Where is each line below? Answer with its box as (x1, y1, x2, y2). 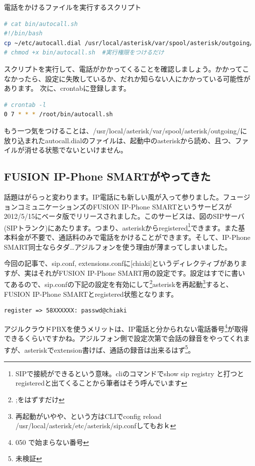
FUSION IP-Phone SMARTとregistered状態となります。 (4, 288, 178, 299)
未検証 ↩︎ (15, 453, 42, 464)
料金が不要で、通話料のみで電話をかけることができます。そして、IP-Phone (10, 232, 251, 242)
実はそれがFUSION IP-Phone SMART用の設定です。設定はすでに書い (24, 267, 245, 278)
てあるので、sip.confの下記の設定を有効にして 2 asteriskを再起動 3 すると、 (4, 278, 233, 289)
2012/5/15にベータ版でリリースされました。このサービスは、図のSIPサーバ (4, 211, 245, 221)
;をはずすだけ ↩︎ (15, 394, 65, 405)
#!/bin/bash (4, 30, 43, 37)
